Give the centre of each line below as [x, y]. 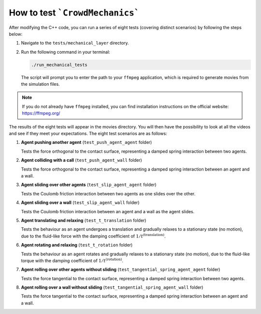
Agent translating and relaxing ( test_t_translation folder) [84, 220]
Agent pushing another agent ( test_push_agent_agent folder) [87, 142]
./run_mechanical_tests [59, 65]
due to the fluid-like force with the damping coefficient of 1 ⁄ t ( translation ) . [93, 236]
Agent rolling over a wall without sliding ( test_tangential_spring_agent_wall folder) [112, 287]
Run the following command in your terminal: [66, 52]
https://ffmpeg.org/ [41, 113]
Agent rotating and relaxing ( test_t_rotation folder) [77, 245]
